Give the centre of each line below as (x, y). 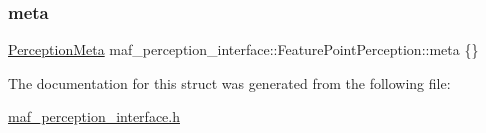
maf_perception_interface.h (94, 116)
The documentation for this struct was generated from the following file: (229, 82)
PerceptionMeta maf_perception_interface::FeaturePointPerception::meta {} (243, 49)
